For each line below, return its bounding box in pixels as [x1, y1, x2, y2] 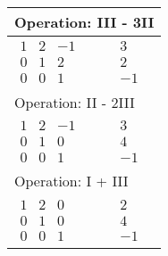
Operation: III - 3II [14, 12, 155, 32]
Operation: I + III [14, 170, 129, 192]
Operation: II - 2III [14, 91, 135, 112]
